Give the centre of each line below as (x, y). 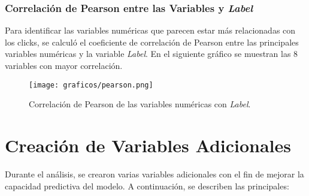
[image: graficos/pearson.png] (91, 85)
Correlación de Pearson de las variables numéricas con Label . (140, 104)
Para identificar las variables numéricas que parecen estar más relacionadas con (150, 30)
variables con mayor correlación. (64, 65)
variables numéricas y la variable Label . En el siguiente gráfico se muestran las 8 (152, 54)
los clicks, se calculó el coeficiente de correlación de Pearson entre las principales (152, 42)
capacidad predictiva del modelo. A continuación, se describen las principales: (147, 186)
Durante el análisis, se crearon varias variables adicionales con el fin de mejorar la (154, 174)
